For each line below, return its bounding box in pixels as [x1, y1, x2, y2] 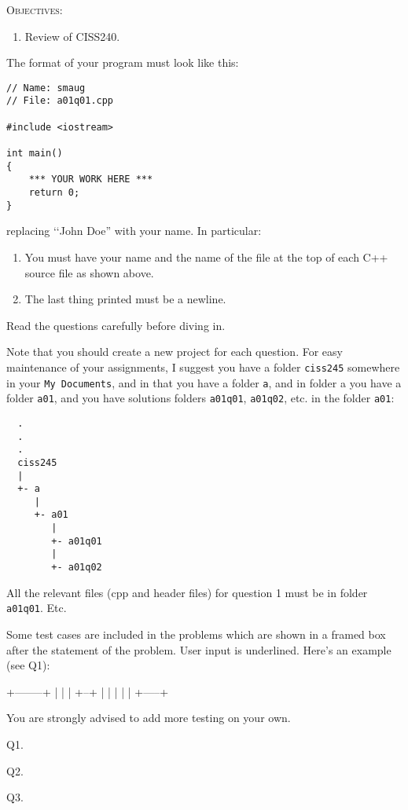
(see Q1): [6, 657, 50, 673]
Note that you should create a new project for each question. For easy [6, 343, 343, 360]
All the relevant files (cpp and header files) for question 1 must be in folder [6, 584, 368, 600]
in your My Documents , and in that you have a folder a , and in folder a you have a [6, 374, 402, 390]
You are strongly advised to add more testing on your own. [6, 709, 291, 726]
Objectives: [6, 2, 63, 17]
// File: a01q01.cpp [6, 95, 114, 107]
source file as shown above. [24, 264, 154, 280]
